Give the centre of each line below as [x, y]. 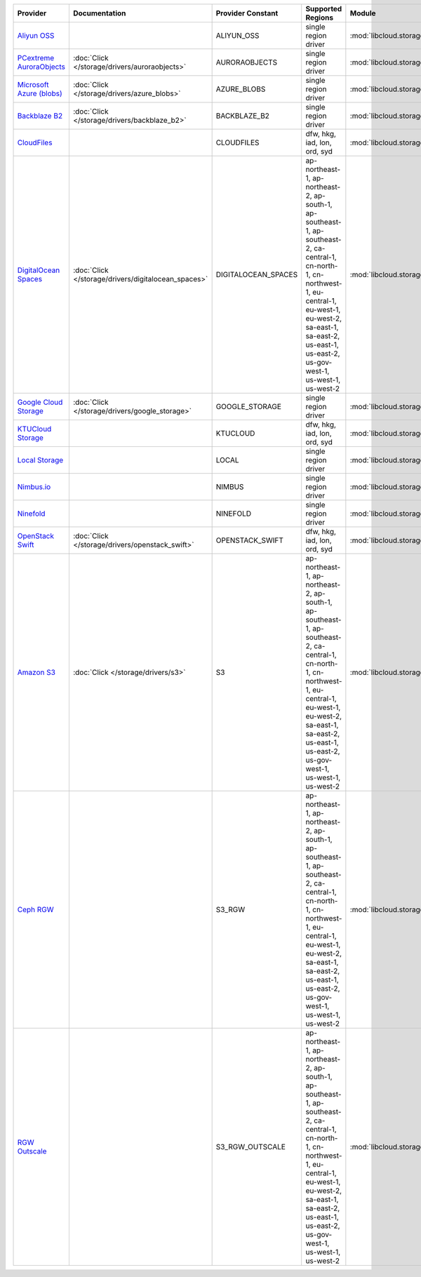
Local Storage [40, 460]
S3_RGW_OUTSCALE [250, 1147]
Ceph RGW [35, 910]
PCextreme [36, 58]
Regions [319, 18]
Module [363, 13]
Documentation [99, 13]
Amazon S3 [36, 672]
